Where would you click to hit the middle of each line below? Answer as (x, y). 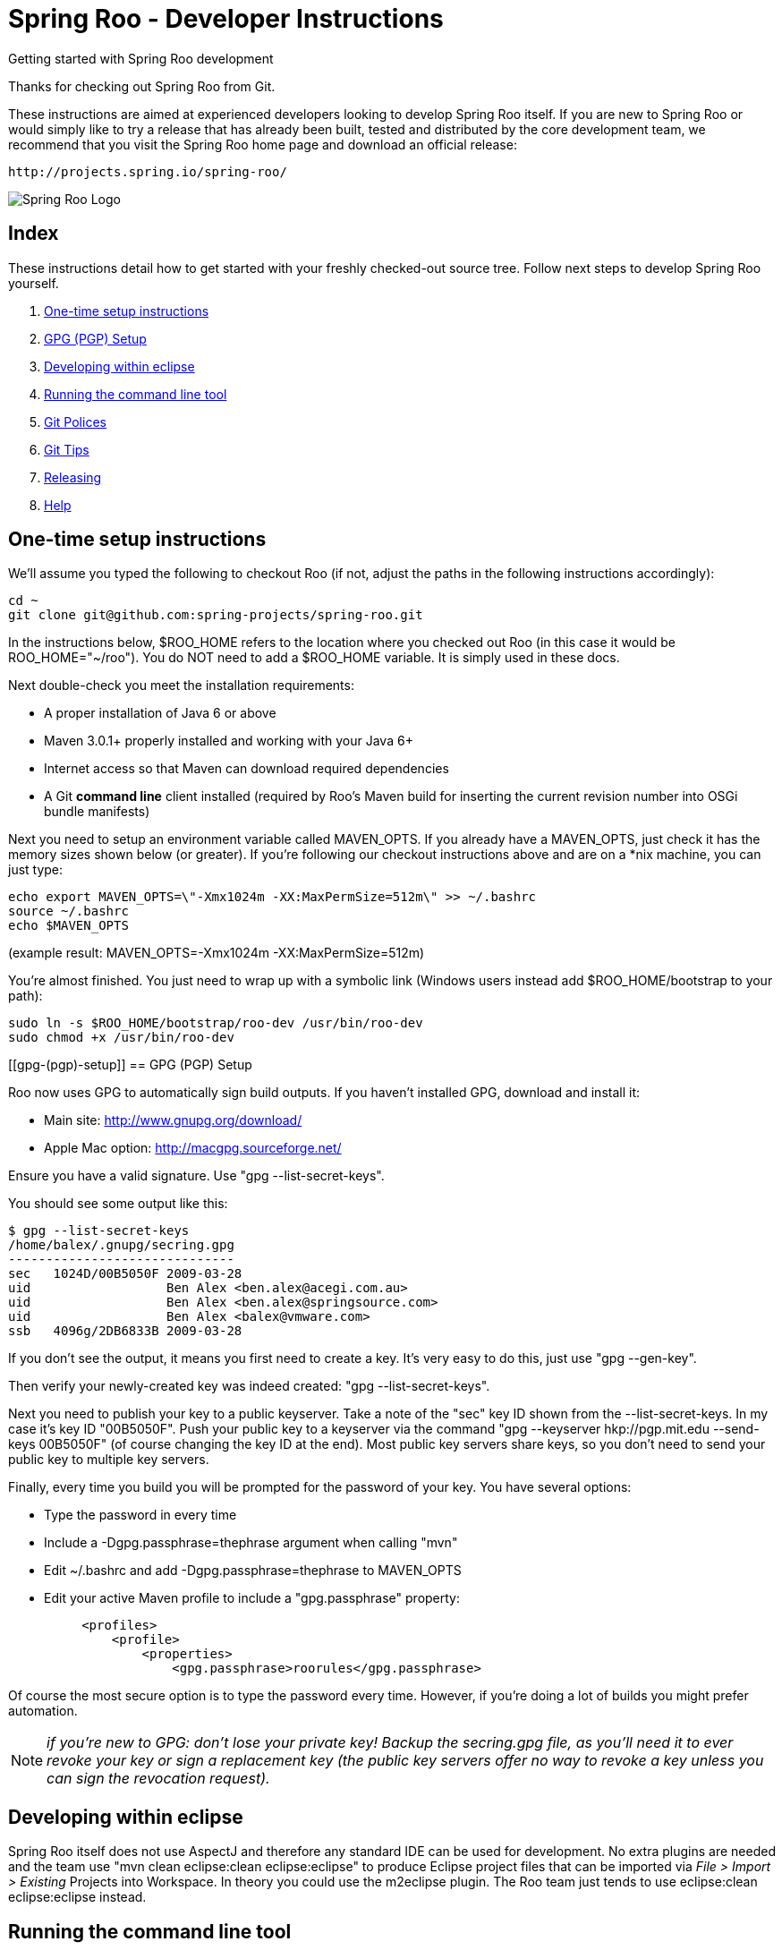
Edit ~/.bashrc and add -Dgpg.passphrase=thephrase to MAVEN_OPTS (253, 1571)
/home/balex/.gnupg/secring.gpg (121, 1245)
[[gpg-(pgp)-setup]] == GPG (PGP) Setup (130, 1065)
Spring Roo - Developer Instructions (226, 19)
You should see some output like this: (118, 1204)
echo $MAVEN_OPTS (68, 926)
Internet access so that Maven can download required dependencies (246, 769)
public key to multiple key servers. (109, 1460)
